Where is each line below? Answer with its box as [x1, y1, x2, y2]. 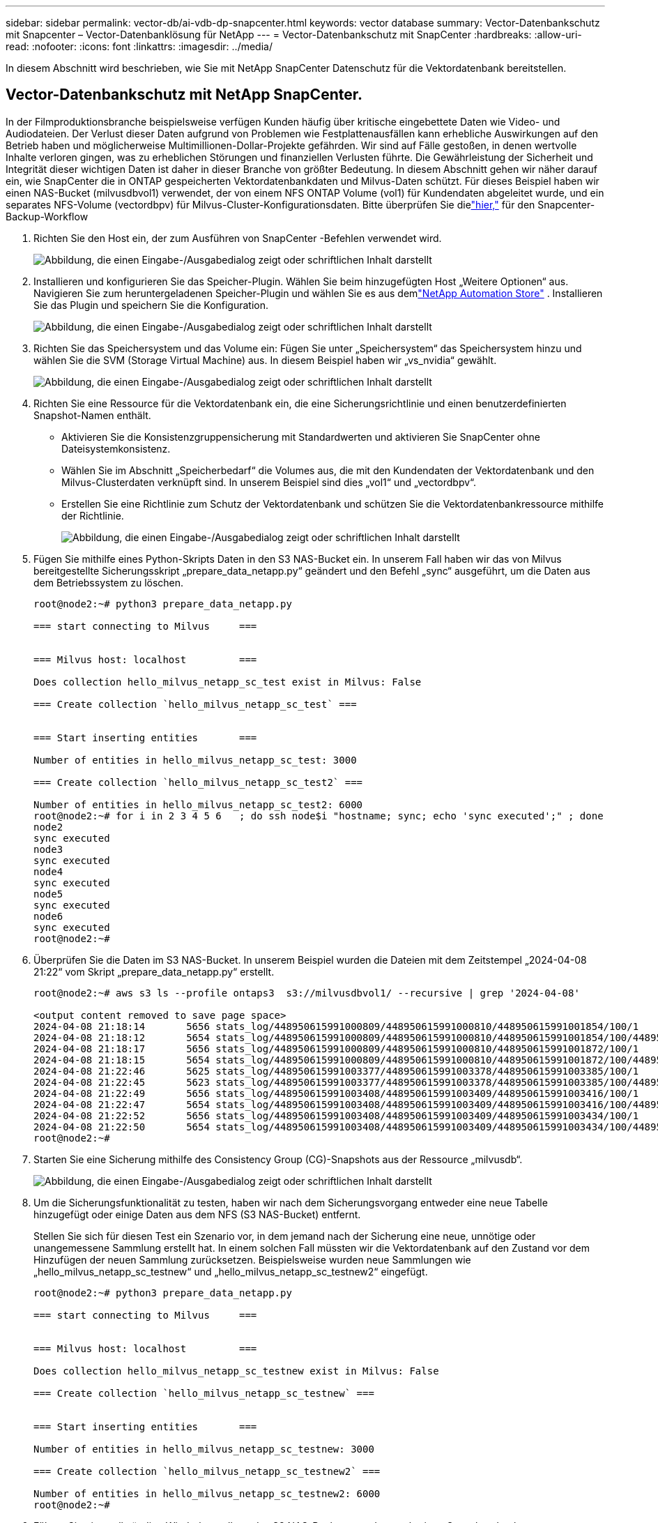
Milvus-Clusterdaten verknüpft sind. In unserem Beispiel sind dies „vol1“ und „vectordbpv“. [61, 476, 477, 488]
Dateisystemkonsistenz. [61, 442, 171, 455]
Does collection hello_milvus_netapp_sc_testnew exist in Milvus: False [33, 1365, 439, 1377]
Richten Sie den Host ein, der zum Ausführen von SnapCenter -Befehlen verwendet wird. [33, 232, 442, 244]
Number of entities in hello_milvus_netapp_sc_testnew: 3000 [33, 1443, 374, 1455]
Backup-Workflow [6, 210, 89, 222]
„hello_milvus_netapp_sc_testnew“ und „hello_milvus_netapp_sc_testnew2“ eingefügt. [33, 1265, 428, 1278]
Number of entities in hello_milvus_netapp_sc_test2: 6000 [33, 798, 363, 810]
